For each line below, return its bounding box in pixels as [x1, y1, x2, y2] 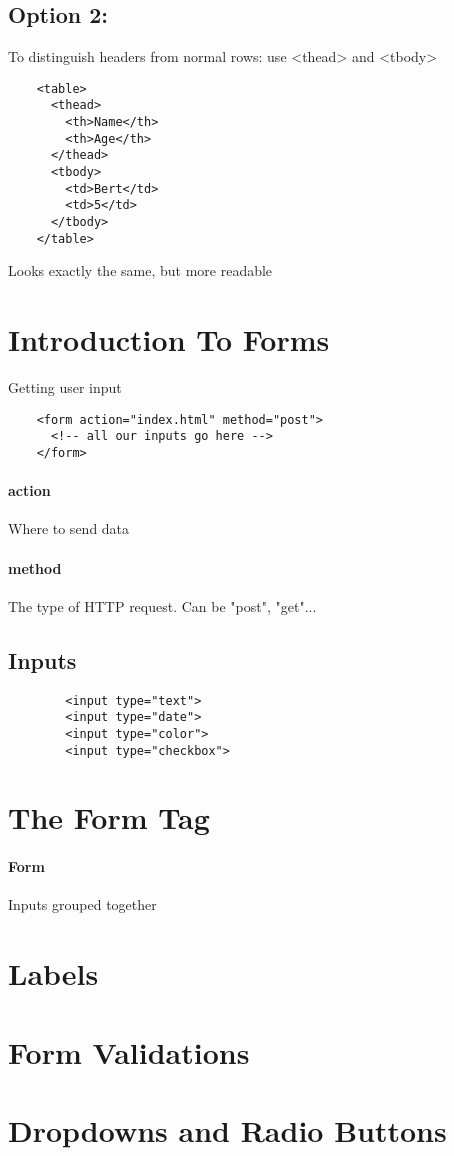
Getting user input [8, 377, 122, 398]
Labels [8, 953, 99, 994]
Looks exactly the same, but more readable [8, 260, 273, 281]
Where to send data [8, 518, 130, 539]
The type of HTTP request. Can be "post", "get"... [8, 595, 317, 616]
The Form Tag [8, 797, 210, 838]
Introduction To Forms [8, 319, 330, 360]
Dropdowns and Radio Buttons [8, 1109, 447, 1150]
